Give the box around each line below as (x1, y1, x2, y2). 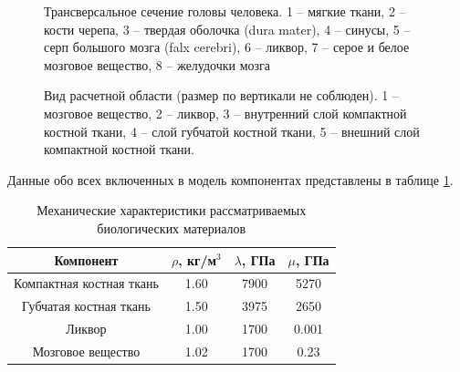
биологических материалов (97, 218, 246, 237)
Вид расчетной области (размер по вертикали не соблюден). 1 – (44, 86, 399, 105)
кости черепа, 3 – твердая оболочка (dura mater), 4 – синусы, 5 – (44, 19, 411, 38)
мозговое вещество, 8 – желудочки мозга (44, 55, 271, 74)
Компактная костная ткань (14, 274, 159, 293)
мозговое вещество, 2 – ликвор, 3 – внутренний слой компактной (44, 103, 407, 122)
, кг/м (178, 250, 216, 269)
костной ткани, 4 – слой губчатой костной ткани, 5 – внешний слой (44, 121, 420, 140)
